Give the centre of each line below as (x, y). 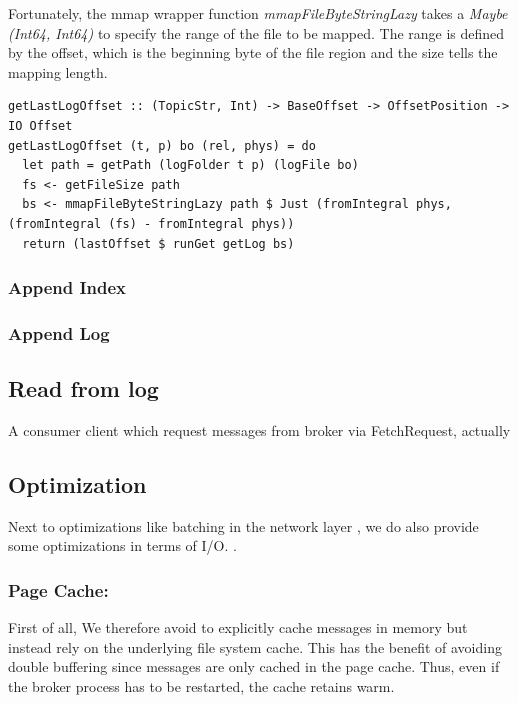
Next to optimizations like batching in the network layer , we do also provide (243, 525)
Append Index (67, 287)
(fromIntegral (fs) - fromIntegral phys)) (151, 223)
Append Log (59, 332)
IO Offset (40, 125)
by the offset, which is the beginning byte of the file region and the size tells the (253, 52)
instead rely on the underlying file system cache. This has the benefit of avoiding (255, 646)
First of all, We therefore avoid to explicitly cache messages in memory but (238, 627)
